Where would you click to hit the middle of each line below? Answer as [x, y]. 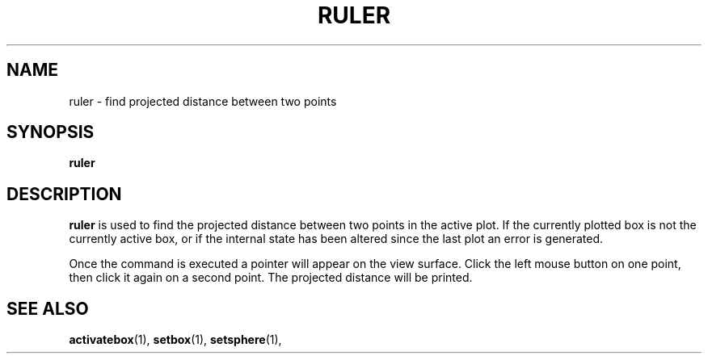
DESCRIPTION [64, 194]
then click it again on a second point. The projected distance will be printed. [271, 278]
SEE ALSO [48, 308]
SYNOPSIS [51, 132]
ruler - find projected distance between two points [203, 101]
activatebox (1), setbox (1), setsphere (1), [175, 340]
